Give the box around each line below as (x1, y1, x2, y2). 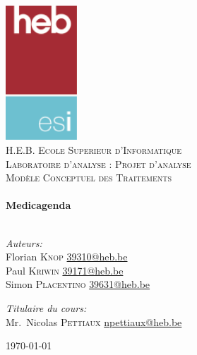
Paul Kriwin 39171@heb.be (6, 263, 124, 277)
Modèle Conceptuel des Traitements (6, 170, 172, 185)
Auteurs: (6, 235, 42, 250)
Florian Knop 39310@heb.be (6, 249, 128, 264)
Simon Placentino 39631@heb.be (6, 277, 150, 291)
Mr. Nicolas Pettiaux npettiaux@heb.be (6, 314, 182, 329)
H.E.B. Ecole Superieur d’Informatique (6, 142, 181, 157)
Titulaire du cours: (6, 300, 87, 315)
